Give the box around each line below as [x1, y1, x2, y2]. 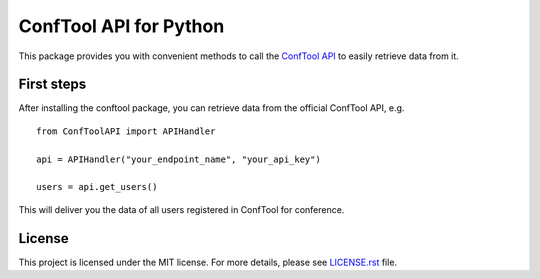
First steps [18, 76, 87, 93]
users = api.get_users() [36, 181, 158, 193]
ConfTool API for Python [18, 15, 225, 37]
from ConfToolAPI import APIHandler [36, 125, 216, 137]
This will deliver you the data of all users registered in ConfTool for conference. [18, 203, 345, 215]
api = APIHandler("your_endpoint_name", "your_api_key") [36, 153, 322, 165]
